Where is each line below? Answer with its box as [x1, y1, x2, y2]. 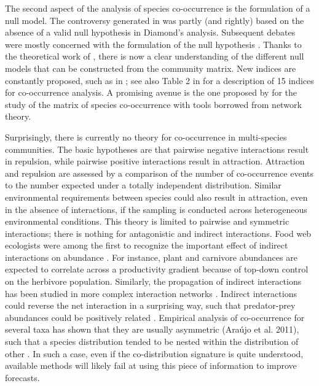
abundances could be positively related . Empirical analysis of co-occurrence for [5, 311, 305, 323]
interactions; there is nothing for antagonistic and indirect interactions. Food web [5, 226, 312, 239]
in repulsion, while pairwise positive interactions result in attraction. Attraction [5, 155, 305, 168]
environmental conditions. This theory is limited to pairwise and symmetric [5, 215, 289, 228]
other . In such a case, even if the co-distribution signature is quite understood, [5, 347, 304, 360]
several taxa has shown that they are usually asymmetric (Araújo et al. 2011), [5, 323, 299, 336]
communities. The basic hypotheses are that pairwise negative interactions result [5, 142, 309, 155]
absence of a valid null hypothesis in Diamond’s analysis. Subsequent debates [5, 26, 296, 39]
